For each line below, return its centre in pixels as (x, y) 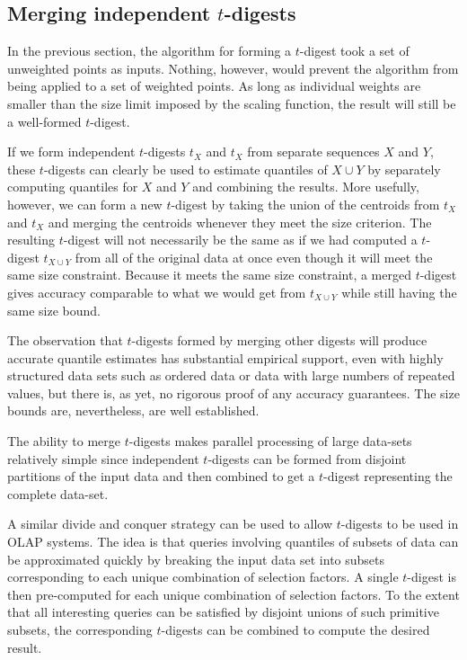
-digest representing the (388, 476)
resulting (31, 240)
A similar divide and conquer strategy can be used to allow (170, 524)
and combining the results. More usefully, (306, 187)
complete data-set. (58, 493)
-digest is (432, 577)
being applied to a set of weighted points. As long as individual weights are (214, 86)
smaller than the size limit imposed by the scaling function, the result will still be (232, 103)
